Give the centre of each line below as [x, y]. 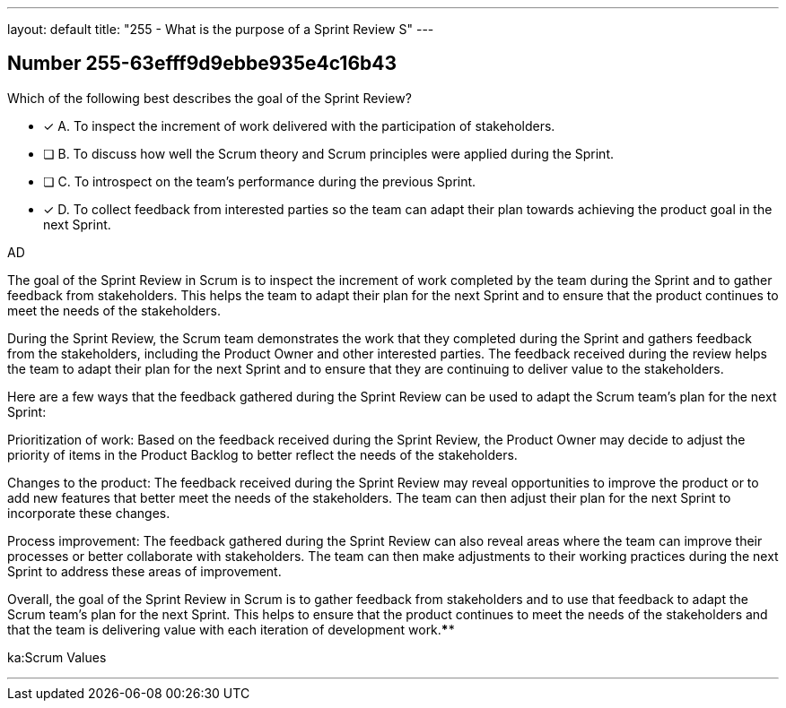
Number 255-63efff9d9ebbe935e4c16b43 [202, 64]
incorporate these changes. [89, 513]
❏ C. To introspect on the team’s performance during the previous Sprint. [260, 181]
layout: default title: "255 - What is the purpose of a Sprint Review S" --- [221, 29]
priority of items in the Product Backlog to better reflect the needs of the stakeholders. [262, 454]
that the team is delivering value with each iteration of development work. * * [231, 629]
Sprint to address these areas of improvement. [144, 571]
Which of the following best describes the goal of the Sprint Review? [210, 98]
